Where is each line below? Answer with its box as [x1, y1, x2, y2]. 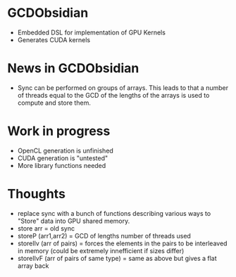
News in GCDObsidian [7, 60, 139, 77]
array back [17, 262, 49, 270]
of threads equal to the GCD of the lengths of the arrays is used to [17, 91, 210, 99]
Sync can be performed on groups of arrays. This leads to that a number [17, 83, 229, 92]
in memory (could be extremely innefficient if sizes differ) [17, 246, 185, 255]
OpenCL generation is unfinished [17, 146, 114, 155]
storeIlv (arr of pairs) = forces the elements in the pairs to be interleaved [17, 239, 228, 247]
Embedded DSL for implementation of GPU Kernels [17, 28, 166, 37]
